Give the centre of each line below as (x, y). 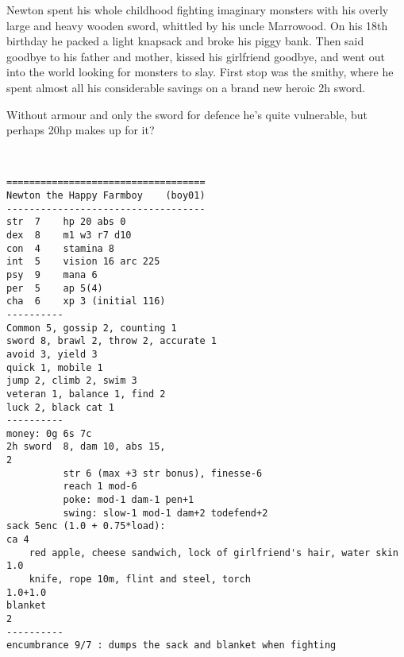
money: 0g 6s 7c (49, 433)
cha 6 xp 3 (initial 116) (86, 301)
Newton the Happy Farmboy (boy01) (106, 195)
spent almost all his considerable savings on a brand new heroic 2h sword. (186, 87)
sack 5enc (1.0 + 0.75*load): (86, 526)
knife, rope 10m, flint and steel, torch (140, 580)
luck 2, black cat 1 (61, 407)
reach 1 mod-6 (100, 487)
